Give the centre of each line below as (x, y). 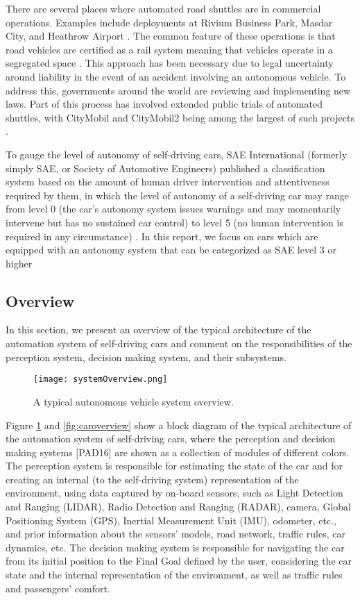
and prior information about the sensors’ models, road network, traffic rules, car (175, 534)
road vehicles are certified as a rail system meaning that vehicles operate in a (169, 49)
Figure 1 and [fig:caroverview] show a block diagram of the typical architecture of (179, 425)
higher (19, 263)
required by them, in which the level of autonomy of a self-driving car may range (177, 195)
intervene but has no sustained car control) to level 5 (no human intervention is (174, 222)
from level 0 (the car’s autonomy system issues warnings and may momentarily (173, 209)
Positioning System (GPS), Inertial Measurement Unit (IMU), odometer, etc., (171, 520)
